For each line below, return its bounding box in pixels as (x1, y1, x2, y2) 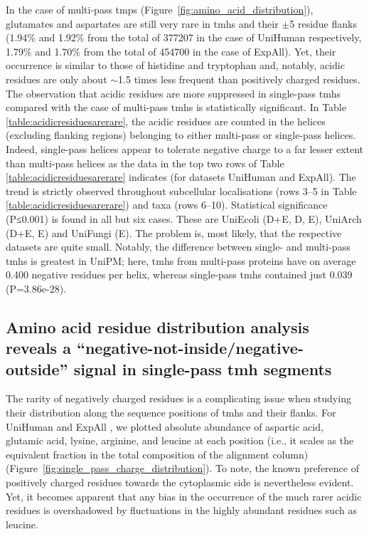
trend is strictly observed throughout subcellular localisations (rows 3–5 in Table (6, 183, 357, 198)
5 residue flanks (289, 16, 357, 31)
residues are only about (6, 71, 107, 86)
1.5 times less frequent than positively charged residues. (118, 71, 360, 86)
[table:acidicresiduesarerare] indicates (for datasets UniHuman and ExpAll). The (6, 169, 356, 184)
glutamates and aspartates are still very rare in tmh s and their (6, 16, 279, 31)
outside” (6, 357, 68, 379)
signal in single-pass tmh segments (73, 357, 332, 379)
